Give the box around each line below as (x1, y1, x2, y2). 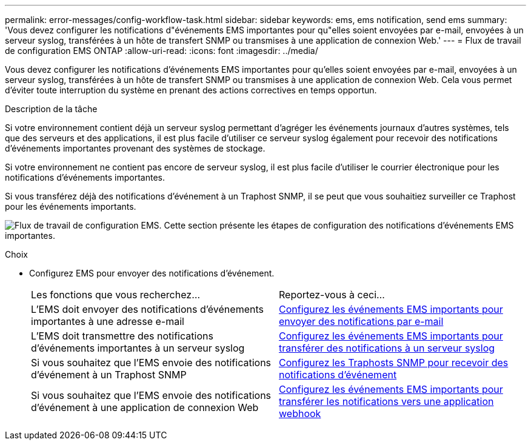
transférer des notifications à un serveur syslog (279, 342, 495, 354)
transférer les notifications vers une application (279, 395, 494, 407)
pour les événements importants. (5, 201, 136, 212)
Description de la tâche (5, 104, 98, 114)
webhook (279, 407, 321, 420)
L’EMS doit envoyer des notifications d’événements (31, 303, 264, 315)
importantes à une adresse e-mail (31, 315, 184, 327)
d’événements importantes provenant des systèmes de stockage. (5, 143, 265, 153)
